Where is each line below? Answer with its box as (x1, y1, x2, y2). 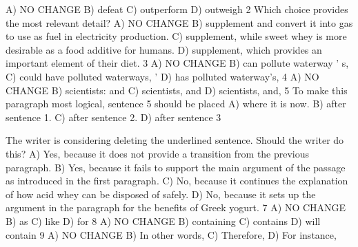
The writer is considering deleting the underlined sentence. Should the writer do (6, 133, 344, 147)
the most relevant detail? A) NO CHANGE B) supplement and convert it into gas (6, 15, 353, 30)
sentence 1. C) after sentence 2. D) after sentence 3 (6, 109, 221, 124)
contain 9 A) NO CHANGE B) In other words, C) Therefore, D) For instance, (6, 227, 337, 241)
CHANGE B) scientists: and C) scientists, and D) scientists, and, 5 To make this (6, 83, 348, 97)
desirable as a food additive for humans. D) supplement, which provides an (6, 42, 322, 56)
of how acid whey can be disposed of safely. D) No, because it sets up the (6, 186, 316, 201)
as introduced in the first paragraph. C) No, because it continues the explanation (6, 173, 348, 188)
